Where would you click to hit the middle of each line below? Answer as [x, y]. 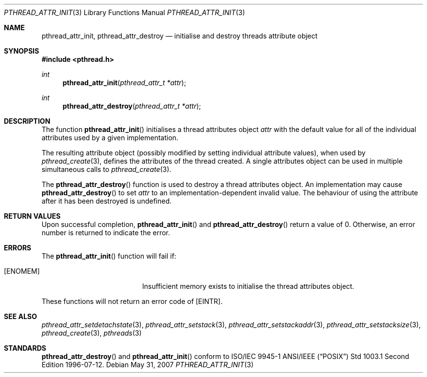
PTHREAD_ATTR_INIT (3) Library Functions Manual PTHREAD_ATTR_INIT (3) [125, 12]
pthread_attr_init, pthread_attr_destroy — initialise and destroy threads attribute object [180, 36]
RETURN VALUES [32, 216]
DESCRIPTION [27, 121]
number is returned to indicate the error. [106, 233]
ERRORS [18, 248]
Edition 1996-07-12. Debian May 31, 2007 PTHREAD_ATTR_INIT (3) [148, 365]
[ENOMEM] [22, 271]
